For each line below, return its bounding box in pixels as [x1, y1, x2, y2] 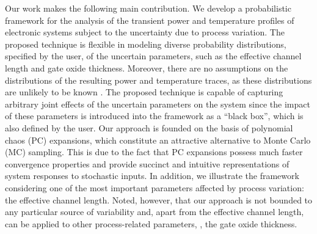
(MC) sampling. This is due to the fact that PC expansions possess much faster [5, 145, 303, 158]
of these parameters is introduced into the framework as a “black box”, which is [5, 109, 304, 122]
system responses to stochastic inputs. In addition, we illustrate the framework [5, 169, 299, 182]
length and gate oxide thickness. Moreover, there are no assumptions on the [5, 61, 288, 74]
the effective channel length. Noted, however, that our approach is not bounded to [5, 193, 313, 206]
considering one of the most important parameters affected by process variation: [5, 181, 304, 194]
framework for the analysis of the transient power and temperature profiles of [5, 13, 294, 26]
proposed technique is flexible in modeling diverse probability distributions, [5, 37, 286, 50]
